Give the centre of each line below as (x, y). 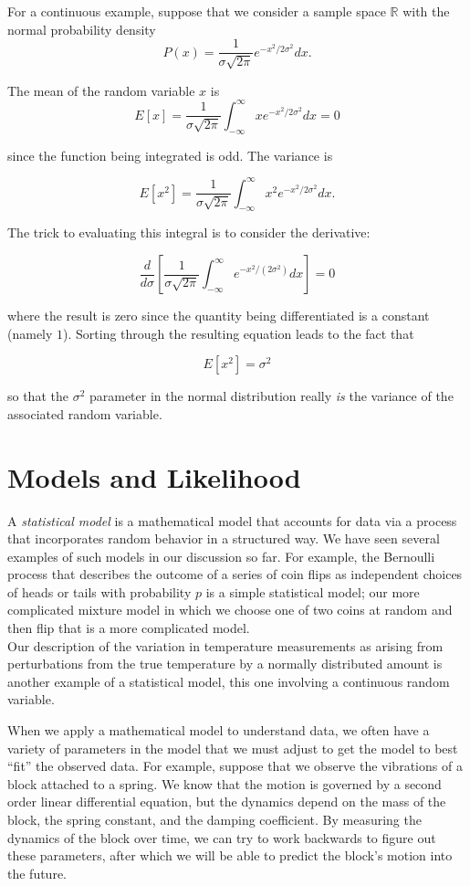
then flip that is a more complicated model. (129, 628)
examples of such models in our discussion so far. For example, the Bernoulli (221, 556)
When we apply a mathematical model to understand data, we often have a (219, 730)
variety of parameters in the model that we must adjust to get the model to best (233, 748)
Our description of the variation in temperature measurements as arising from (225, 645)
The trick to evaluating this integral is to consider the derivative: (189, 232)
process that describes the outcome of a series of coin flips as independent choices (235, 574)
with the (426, 11)
